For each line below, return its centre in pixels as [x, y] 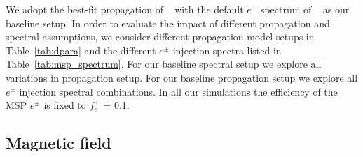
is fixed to [65, 105]
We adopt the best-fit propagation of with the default [125, 9]
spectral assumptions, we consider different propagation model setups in [160, 37]
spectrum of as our [305, 9]
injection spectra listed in [227, 50]
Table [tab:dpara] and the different [81, 50]
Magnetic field [59, 143]
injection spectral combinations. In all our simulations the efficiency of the [178, 91]
